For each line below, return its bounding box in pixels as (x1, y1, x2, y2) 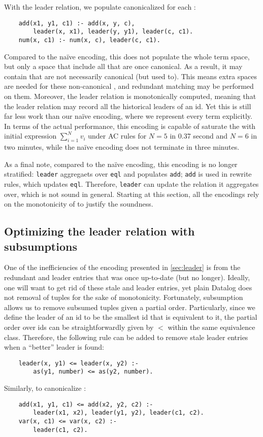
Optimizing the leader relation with (4, 223, 195, 239)
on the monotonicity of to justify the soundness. (4, 198, 153, 209)
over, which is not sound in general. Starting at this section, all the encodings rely (4, 188, 259, 199)
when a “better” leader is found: (4, 342, 104, 352)
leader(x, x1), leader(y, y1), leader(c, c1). (33, 28, 193, 36)
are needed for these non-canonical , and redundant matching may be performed (4, 81, 254, 91)
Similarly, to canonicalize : (4, 383, 86, 393)
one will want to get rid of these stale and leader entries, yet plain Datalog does (4, 282, 252, 292)
